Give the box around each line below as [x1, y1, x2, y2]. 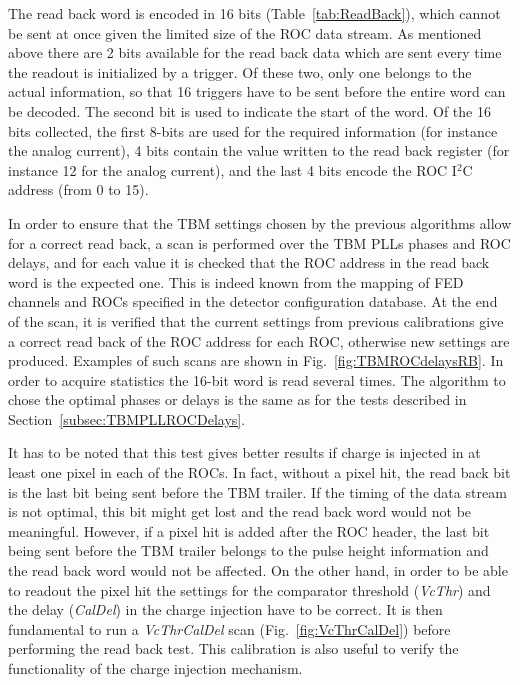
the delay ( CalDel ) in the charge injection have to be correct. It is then [8, 599, 443, 620]
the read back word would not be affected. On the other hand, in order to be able [8, 560, 508, 581]
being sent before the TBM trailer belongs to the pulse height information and [8, 540, 489, 561]
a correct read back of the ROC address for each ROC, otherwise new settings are [8, 330, 510, 351]
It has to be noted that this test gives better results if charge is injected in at [8, 442, 481, 463]
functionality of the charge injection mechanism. [8, 658, 303, 678]
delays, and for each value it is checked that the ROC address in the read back [8, 252, 490, 273]
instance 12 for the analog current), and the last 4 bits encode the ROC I [8, 159, 457, 180]
